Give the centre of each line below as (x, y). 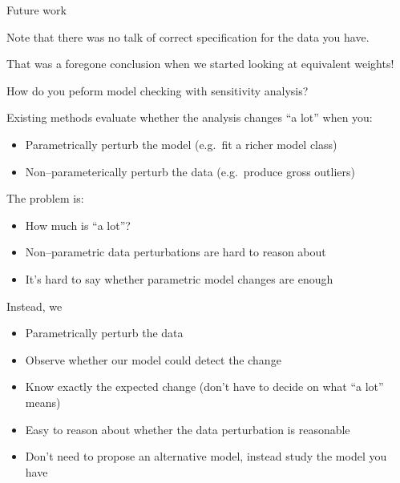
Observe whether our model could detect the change (153, 359)
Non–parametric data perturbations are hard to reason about (176, 252)
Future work (36, 10)
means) (43, 402)
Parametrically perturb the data (104, 333)
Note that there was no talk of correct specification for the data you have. (188, 36)
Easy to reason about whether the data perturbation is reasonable (188, 429)
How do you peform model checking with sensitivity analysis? (158, 90)
